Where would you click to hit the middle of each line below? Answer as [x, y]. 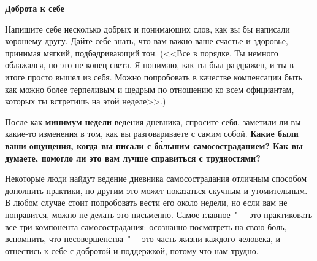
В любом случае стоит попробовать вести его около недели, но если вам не [146, 202]
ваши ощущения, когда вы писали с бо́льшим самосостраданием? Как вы [154, 145]
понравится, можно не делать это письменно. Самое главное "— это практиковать [159, 214]
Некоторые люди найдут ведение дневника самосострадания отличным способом [156, 178]
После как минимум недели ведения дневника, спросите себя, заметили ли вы [153, 121]
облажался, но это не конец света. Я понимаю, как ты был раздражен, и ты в [149, 65]
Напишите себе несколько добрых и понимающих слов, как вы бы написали [147, 29]
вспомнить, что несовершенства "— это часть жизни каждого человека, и [143, 239]
